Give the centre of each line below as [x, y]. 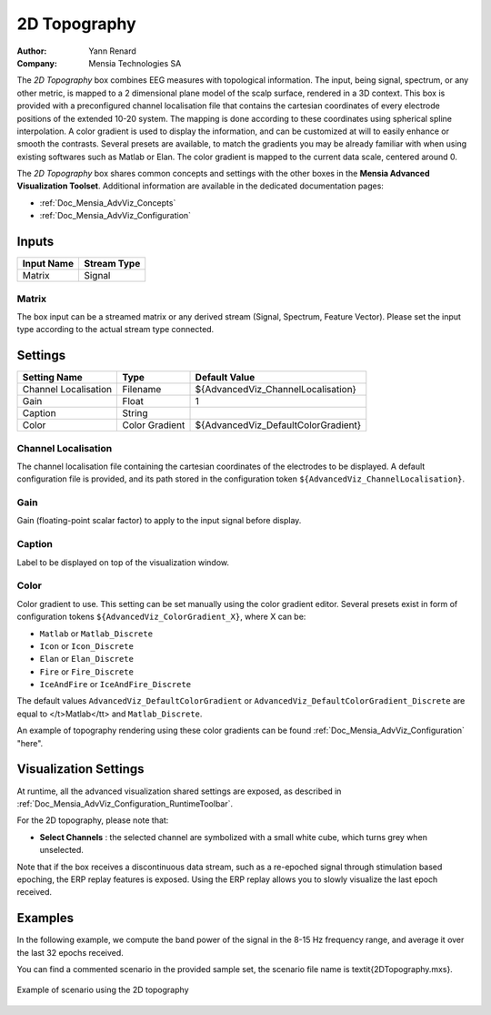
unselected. [61, 850]
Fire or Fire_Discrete [86, 671]
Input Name [48, 264]
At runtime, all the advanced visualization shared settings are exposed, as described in [179, 791]
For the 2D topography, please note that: [93, 820]
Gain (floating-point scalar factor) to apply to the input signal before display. [159, 521]
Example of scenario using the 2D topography [103, 990]
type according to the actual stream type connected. [115, 330]
